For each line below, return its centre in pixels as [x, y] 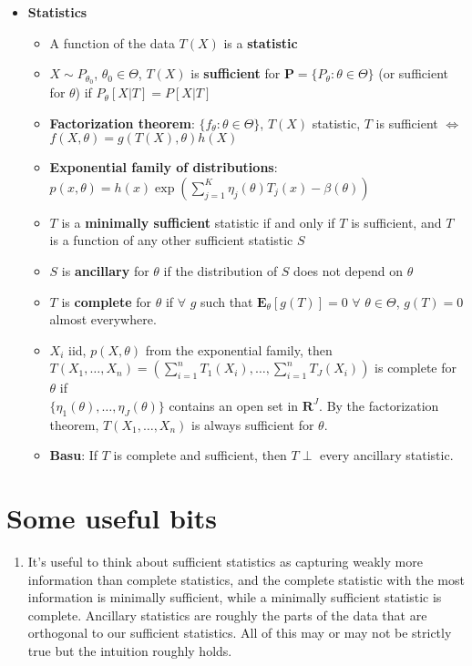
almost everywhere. [103, 319]
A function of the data [112, 42]
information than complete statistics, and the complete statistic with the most [246, 579]
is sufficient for [236, 73]
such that [227, 301]
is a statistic [261, 42]
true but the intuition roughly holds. [130, 651]
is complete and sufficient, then [200, 455]
